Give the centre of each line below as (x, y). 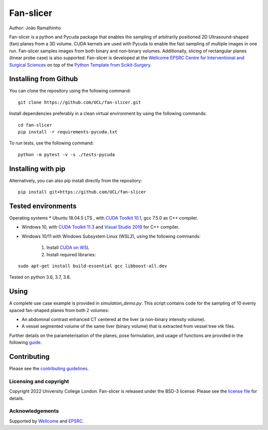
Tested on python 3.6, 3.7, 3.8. (40, 277)
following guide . (26, 342)
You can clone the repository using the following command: (70, 91)
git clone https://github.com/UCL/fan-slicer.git (80, 102)
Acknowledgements (34, 411)
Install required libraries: (71, 254)
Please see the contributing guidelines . (49, 369)
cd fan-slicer (35, 125)
